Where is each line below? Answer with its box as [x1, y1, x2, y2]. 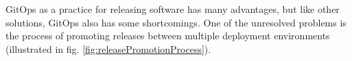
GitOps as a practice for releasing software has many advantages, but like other [5, 2, 340, 16]
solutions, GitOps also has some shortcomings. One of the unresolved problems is [5, 15, 347, 29]
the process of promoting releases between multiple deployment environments [5, 28, 330, 43]
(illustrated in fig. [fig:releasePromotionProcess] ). [5, 41, 211, 56]
